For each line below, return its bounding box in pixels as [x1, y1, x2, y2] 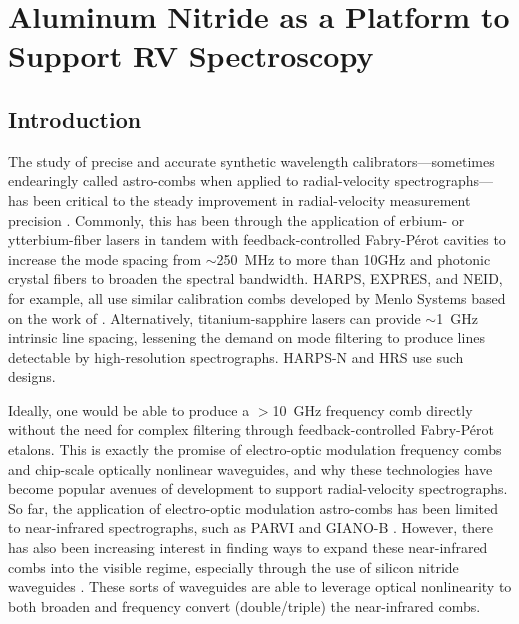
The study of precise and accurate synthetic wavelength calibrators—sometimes [8, 150, 495, 171]
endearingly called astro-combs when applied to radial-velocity [8, 170, 390, 191]
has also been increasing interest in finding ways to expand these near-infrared [8, 537, 488, 558]
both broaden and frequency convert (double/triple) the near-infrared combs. [8, 595, 481, 616]
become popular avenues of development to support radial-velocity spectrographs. [8, 478, 508, 499]
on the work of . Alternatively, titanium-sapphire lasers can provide [8, 307, 421, 328]
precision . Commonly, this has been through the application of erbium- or [8, 209, 465, 230]
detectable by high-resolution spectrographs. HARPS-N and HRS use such [8, 346, 464, 367]
